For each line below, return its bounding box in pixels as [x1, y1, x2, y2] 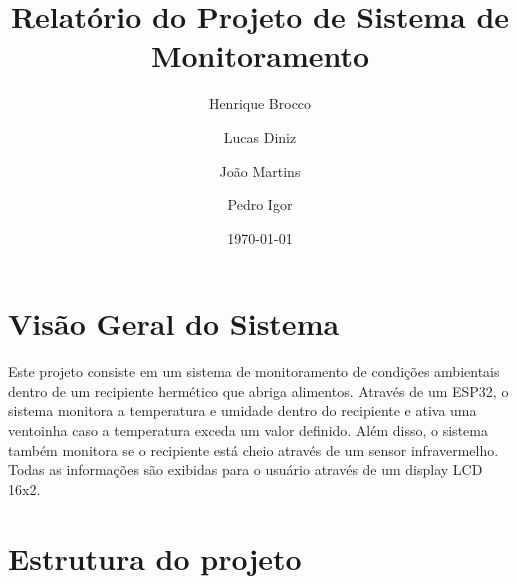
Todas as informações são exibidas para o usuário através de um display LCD [8, 459, 483, 480]
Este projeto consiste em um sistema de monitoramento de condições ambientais [8, 361, 500, 382]
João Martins [219, 160, 301, 181]
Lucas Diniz [223, 126, 297, 147]
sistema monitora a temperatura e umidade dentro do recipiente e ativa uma [8, 400, 477, 421]
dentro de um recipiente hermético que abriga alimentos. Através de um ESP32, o [8, 380, 509, 401]
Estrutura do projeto [8, 537, 302, 578]
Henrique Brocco [208, 93, 312, 114]
